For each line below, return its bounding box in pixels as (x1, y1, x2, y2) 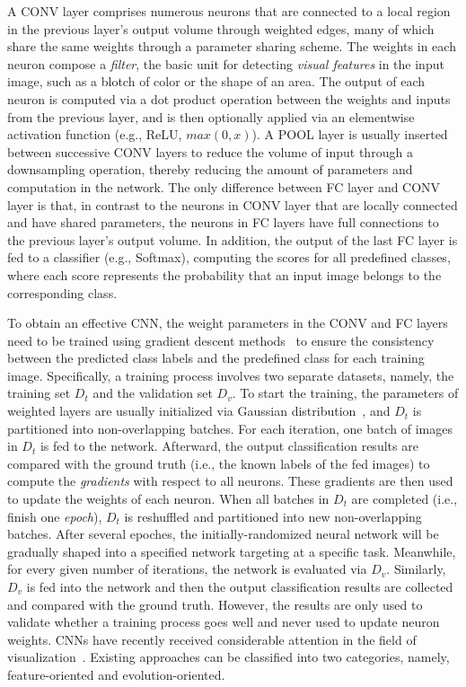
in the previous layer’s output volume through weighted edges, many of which (7, 19, 435, 38)
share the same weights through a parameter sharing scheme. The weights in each (7, 37, 456, 56)
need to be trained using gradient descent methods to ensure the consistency (7, 330, 435, 349)
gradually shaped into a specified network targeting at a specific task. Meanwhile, (7, 542, 456, 560)
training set (7, 383, 71, 402)
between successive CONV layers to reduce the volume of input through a (7, 142, 413, 161)
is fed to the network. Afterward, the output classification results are (40, 436, 418, 455)
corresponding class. (7, 283, 118, 302)
